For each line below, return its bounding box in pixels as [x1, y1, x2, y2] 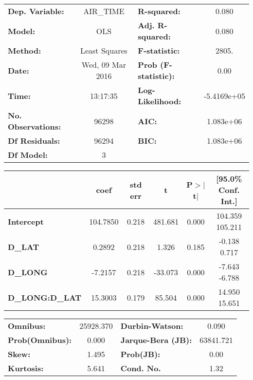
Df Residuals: [8, 135, 60, 146]
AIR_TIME [83, 5, 125, 17]
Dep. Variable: [8, 5, 64, 17]
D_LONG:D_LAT [8, 291, 82, 303]
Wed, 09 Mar [81, 59, 126, 70]
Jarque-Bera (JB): [120, 334, 192, 345]
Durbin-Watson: [120, 320, 183, 331]
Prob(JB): [120, 348, 161, 360]
